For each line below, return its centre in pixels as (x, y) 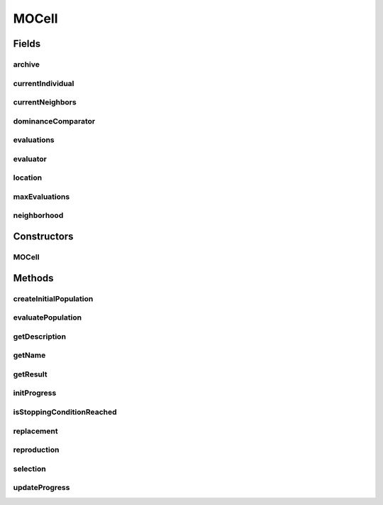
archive (27, 64)
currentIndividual (44, 83)
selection (29, 469)
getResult (30, 374)
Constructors (43, 237)
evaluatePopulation (47, 317)
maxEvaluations (41, 197)
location (28, 178)
